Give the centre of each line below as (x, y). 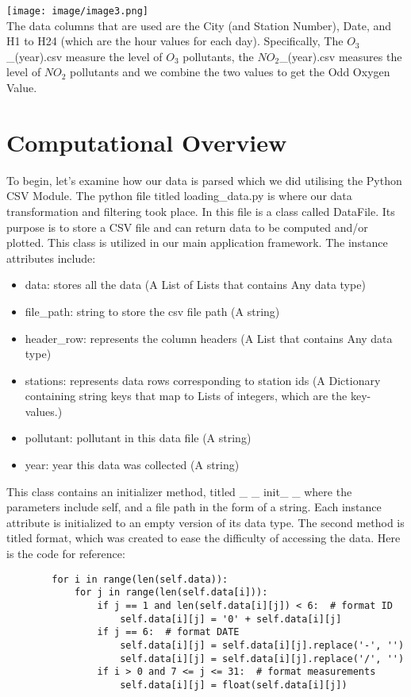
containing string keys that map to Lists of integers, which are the (186, 396)
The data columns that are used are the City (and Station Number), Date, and (199, 25)
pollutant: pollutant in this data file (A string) (138, 438)
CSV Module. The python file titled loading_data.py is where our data (179, 196)
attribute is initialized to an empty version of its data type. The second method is (205, 522)
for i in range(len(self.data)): (140, 579)
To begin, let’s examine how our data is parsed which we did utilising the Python (204, 180)
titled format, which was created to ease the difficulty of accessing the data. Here (204, 538)
